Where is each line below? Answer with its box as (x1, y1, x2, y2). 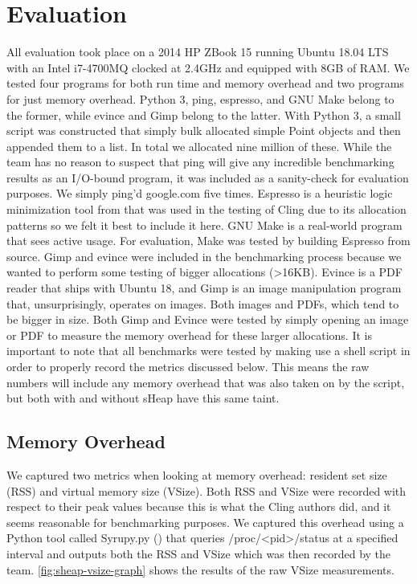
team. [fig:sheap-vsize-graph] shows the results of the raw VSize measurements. (6, 561, 395, 578)
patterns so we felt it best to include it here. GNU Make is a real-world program (6, 216, 403, 233)
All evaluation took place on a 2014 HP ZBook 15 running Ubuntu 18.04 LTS (6, 43, 389, 60)
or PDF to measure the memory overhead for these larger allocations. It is (6, 326, 372, 343)
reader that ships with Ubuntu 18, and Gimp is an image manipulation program (6, 280, 402, 296)
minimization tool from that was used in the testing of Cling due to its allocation (6, 201, 407, 218)
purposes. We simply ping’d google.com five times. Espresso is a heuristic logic (6, 185, 393, 202)
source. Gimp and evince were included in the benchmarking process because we (6, 247, 402, 264)
